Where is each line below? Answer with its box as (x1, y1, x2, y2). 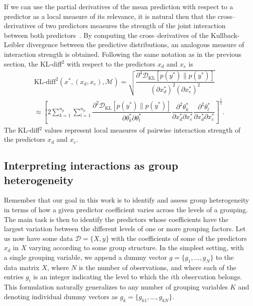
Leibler (4, 39, 25, 50)
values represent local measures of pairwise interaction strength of (44, 124, 241, 135)
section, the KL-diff (4, 58, 62, 68)
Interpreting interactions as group (4, 158, 179, 173)
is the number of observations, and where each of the (78, 262, 236, 272)
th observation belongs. (173, 272, 242, 282)
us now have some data (4, 233, 73, 243)
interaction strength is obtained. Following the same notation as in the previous (4, 49, 241, 59)
